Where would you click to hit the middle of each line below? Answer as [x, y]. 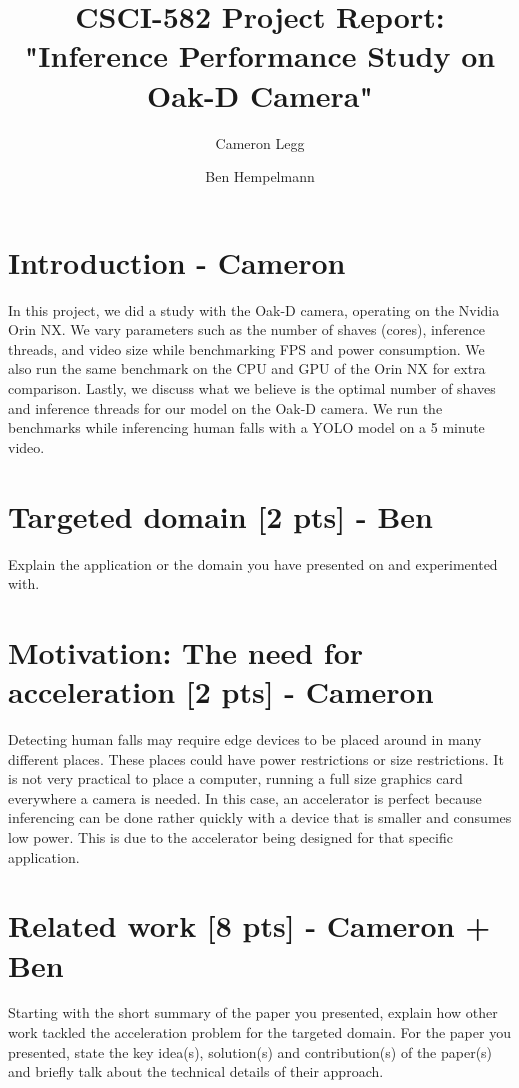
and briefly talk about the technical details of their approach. [196, 1071]
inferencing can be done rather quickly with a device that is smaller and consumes [260, 817]
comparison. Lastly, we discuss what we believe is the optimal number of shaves [252, 388]
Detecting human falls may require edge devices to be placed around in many [245, 739]
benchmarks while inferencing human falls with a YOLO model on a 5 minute [246, 427]
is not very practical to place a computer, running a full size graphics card [235, 778]
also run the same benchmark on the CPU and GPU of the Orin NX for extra [247, 368]
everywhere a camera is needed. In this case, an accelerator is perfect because [245, 797]
